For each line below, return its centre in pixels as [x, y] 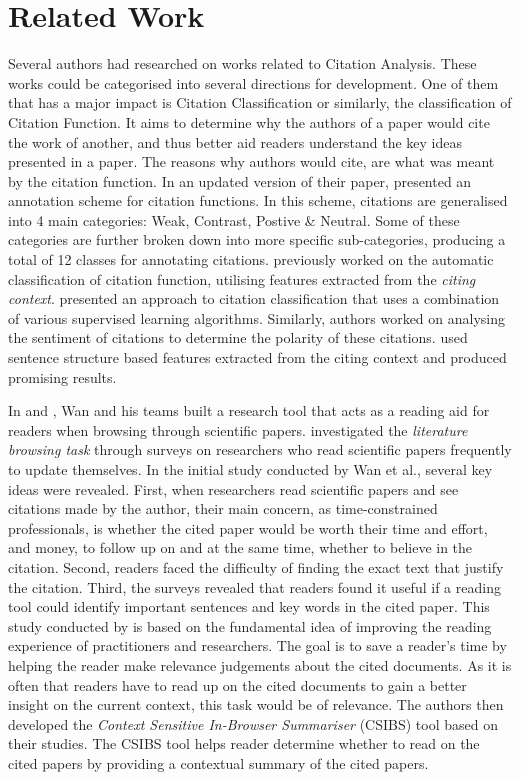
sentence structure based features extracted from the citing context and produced [257, 357]
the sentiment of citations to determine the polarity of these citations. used [238, 337]
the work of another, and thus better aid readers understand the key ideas [235, 141]
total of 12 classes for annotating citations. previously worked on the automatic [251, 259]
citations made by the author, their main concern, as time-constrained [223, 508]
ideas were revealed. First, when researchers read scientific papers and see [233, 488]
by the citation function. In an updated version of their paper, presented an [240, 180]
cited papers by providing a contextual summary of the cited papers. [218, 762]
